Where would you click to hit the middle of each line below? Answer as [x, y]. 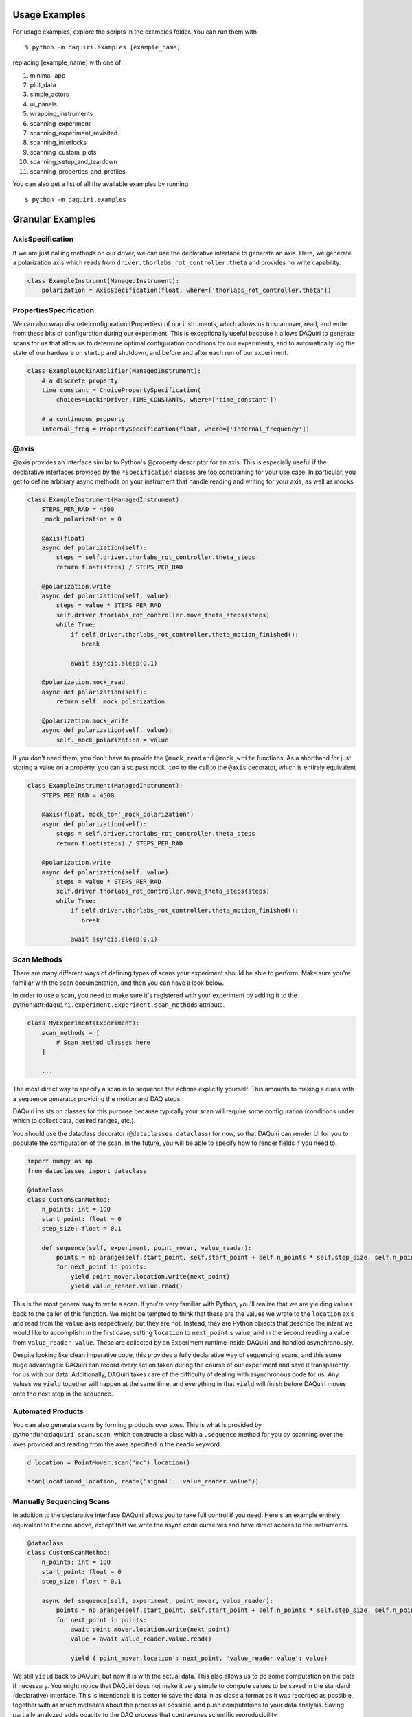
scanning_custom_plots [63, 152]
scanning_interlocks [58, 143]
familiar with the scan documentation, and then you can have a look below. [118, 983]
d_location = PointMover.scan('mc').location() [108, 1462]
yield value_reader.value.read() [127, 1286]
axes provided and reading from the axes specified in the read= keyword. [117, 1444]
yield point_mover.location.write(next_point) [150, 1276]
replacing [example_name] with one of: [68, 62]
